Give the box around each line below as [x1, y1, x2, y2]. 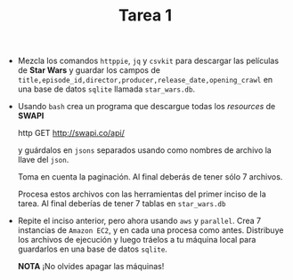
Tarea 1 [118, 5, 172, 26]
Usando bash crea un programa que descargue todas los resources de [17, 101, 276, 112]
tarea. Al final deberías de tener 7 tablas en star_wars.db [17, 198, 226, 209]
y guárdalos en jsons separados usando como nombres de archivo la [17, 145, 272, 156]
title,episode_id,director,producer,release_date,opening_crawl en [17, 75, 273, 85]
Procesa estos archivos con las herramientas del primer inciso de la [17, 188, 267, 200]
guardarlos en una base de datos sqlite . [17, 244, 167, 254]
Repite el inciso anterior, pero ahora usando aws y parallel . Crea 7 [17, 215, 262, 227]
